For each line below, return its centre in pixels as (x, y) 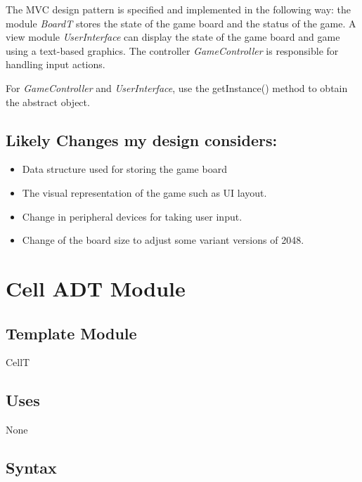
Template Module (71, 333)
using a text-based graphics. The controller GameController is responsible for (172, 50)
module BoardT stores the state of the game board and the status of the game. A (181, 23)
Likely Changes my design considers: (142, 139)
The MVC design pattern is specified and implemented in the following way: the (179, 9)
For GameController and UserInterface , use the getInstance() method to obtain (177, 87)
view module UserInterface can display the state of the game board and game (173, 37)
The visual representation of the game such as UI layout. (144, 192)
